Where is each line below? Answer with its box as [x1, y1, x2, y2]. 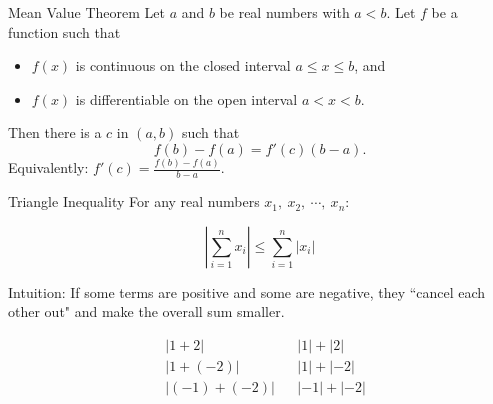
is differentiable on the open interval [75, 88, 298, 109]
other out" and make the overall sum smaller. [8, 301, 285, 322]
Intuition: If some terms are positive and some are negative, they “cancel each [8, 281, 486, 302]
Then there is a [8, 122, 102, 143]
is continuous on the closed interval [75, 55, 291, 76]
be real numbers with [219, 2, 350, 22]
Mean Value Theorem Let [8, 2, 165, 22]
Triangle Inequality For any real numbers [8, 191, 260, 212]
